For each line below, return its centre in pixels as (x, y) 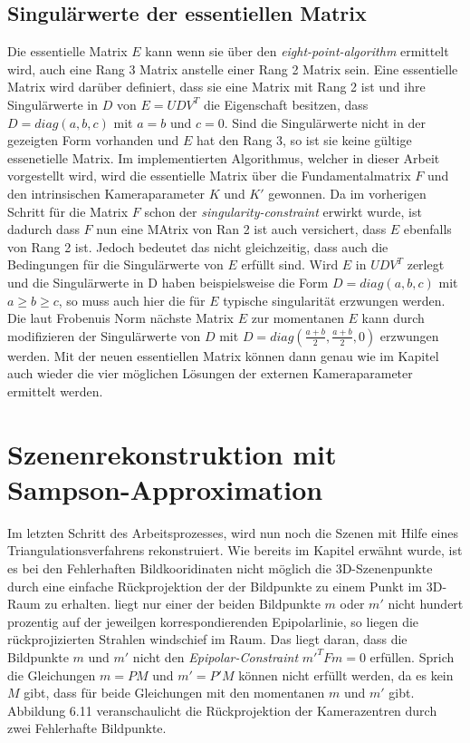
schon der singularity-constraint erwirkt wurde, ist (283, 211)
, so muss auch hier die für (132, 300)
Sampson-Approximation (165, 489)
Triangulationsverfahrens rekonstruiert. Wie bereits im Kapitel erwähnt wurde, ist (235, 550)
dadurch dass (43, 229)
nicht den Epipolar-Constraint (216, 656)
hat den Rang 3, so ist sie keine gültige (304, 140)
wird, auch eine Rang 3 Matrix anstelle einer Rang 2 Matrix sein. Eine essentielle (233, 68)
